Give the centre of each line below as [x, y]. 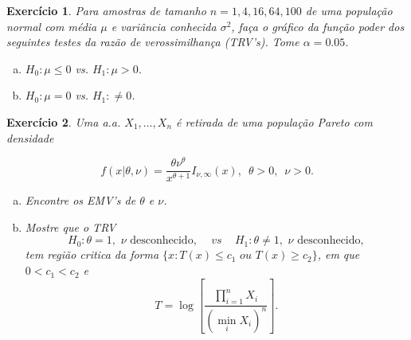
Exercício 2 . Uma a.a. [64, 121]
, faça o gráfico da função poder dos [318, 26]
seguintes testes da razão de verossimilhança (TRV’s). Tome [153, 42]
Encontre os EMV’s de [80, 200]
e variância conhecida [164, 26]
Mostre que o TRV [70, 227]
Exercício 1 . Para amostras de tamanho [106, 10]
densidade [30, 137]
